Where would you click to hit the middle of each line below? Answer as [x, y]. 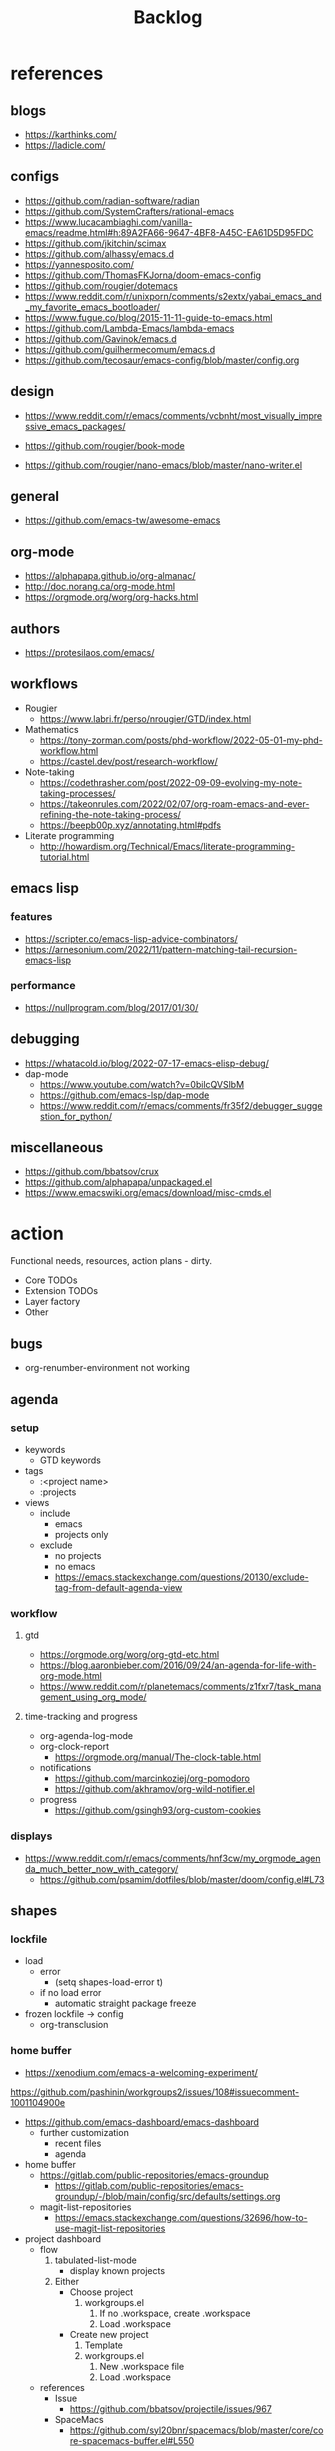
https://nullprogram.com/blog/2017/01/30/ [111, 1007]
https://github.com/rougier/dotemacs [101, 285]
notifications [65, 1768]
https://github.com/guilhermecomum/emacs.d [120, 349]
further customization [84, 2132]
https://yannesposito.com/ [79, 264]
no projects [78, 1555]
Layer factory [52, 1302]
